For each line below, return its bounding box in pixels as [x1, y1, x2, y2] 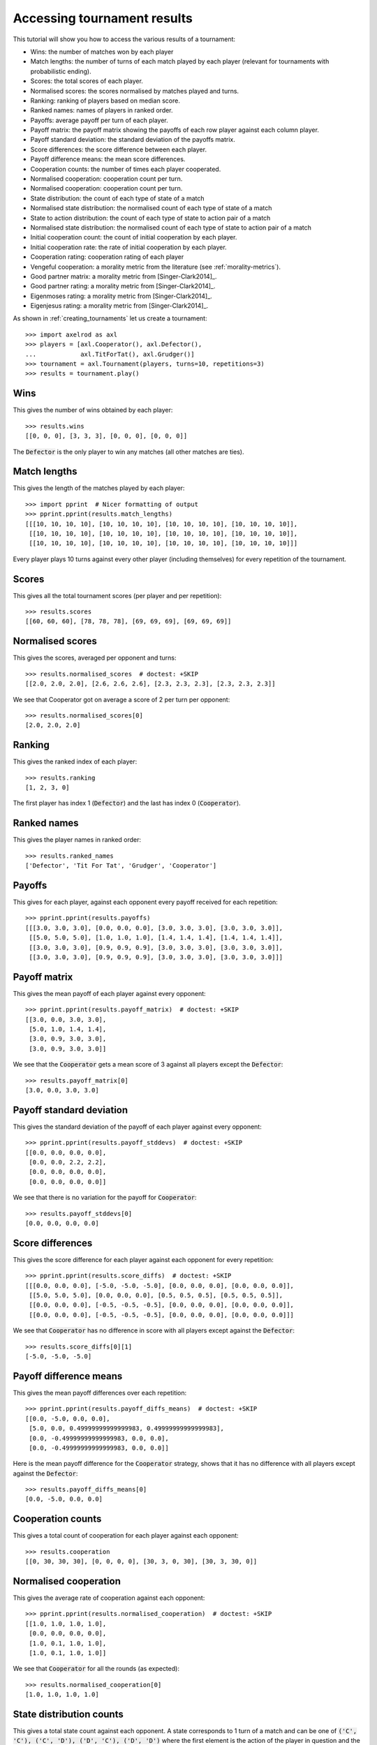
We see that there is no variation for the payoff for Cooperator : [13, 1194, 197, 1202]
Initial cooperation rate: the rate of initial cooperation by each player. [30, 243, 227, 251]
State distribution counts [13, 1708, 124, 1720]
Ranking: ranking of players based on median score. [30, 96, 181, 105]
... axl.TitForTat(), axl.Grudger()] [25, 350, 195, 358]
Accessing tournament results [13, 10, 193, 26]
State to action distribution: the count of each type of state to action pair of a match [30, 214, 271, 222]
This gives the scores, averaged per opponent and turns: [13, 653, 177, 662]
